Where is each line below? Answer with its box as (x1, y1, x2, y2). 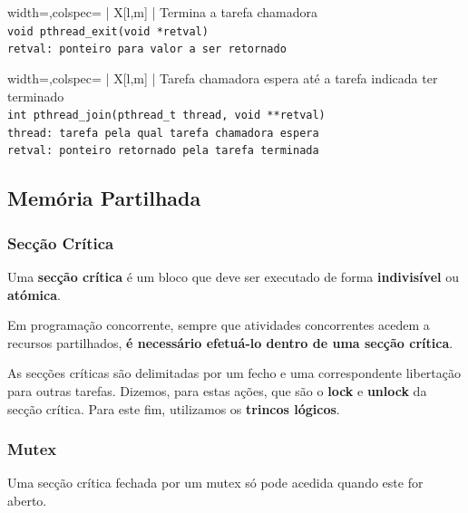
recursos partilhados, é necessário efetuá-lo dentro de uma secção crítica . (7, 333, 453, 352)
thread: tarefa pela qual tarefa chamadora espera (7, 126, 319, 140)
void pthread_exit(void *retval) (7, 24, 209, 38)
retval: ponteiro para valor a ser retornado (7, 43, 287, 56)
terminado (7, 86, 64, 105)
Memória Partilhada (7, 184, 201, 212)
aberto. (7, 491, 47, 510)
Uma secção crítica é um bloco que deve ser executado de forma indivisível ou (7, 267, 459, 286)
